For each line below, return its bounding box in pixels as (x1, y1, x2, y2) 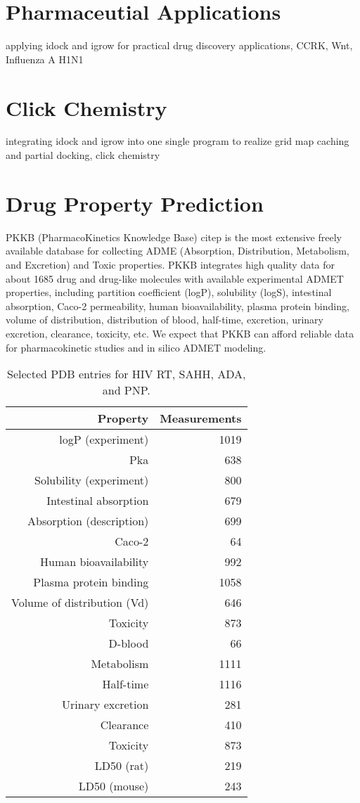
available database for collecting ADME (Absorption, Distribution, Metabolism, (6, 243, 349, 258)
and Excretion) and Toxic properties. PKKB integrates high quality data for (6, 257, 335, 271)
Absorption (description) (27, 513, 149, 529)
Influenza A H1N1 (6, 51, 84, 66)
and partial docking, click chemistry (6, 148, 160, 162)
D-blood (108, 635, 149, 652)
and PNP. (102, 382, 150, 399)
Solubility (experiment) (34, 472, 149, 489)
